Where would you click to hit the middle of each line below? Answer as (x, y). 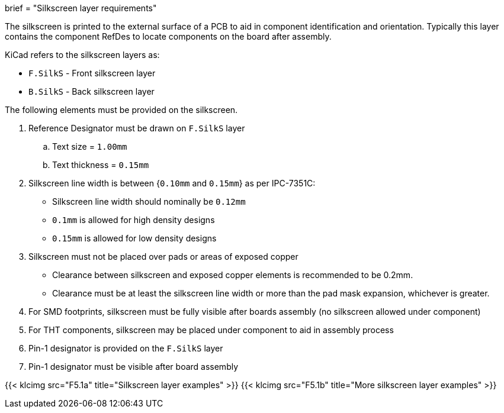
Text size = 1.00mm (90, 146)
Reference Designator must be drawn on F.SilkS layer (137, 128)
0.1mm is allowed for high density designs (134, 220)
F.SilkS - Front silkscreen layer (92, 73)
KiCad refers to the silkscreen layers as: (82, 55)
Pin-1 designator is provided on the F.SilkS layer (126, 348)
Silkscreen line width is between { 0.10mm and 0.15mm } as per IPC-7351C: (172, 183)
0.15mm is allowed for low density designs (134, 238)
